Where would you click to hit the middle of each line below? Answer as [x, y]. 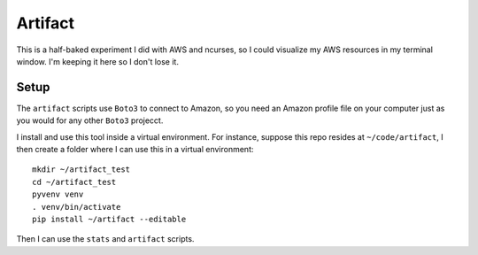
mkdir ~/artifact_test [81, 170]
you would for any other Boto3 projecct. [90, 120]
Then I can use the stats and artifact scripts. [105, 239]
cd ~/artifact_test [74, 182]
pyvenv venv [58, 194]
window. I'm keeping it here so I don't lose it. [97, 61]
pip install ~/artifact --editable [109, 219]
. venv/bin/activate [77, 207]
